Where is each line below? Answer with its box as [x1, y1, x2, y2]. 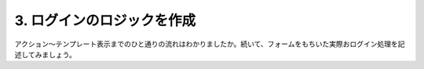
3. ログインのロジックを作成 [14, 12, 196, 29]
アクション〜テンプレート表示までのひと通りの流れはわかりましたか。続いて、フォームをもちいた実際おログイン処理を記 [14, 39, 405, 49]
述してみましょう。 [14, 49, 76, 59]
